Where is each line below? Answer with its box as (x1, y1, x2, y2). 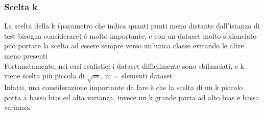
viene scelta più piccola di (4, 70, 85, 81)
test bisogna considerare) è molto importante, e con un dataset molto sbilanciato (4, 30, 257, 41)
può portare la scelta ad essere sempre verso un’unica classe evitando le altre (4, 40, 244, 51)
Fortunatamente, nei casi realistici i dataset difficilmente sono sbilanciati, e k (4, 60, 245, 71)
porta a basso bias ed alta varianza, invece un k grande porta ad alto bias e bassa (4, 92, 259, 102)
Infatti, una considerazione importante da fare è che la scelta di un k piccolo (4, 81, 243, 92)
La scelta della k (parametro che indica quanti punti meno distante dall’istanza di (4, 20, 260, 31)
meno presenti (4, 50, 48, 61)
